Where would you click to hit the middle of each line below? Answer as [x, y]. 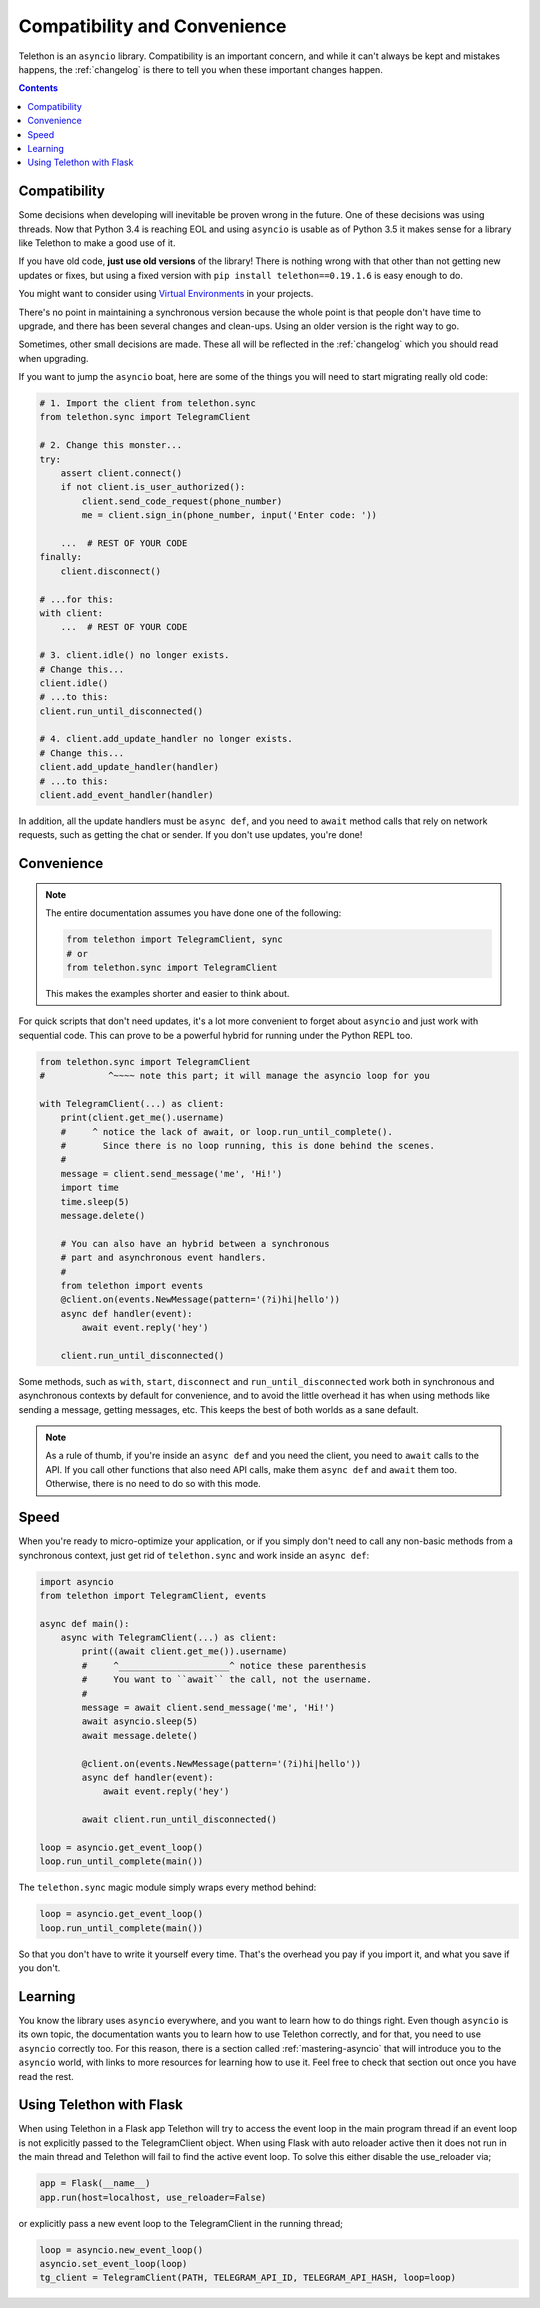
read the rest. [46, 2076]
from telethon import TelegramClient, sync [175, 939]
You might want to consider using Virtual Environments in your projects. [166, 294]
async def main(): [84, 1623]
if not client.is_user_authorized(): [153, 487]
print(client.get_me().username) [142, 1118]
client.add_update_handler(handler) [129, 767]
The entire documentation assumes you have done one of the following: [193, 913]
